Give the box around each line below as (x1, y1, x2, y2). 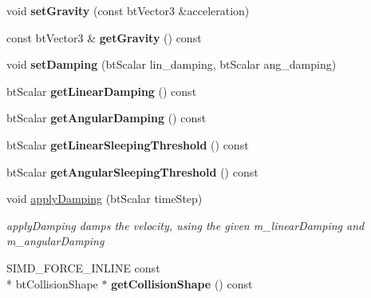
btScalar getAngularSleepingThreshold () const (6, 163, 259, 180)
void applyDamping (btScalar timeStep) (6, 190, 203, 207)
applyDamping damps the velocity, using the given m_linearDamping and (6, 217, 365, 233)
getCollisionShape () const (111, 275, 253, 292)
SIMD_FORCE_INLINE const (6, 259, 160, 276)
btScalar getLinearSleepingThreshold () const (6, 136, 249, 153)
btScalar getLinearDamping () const (6, 82, 197, 99)
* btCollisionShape (6, 275, 98, 292)
